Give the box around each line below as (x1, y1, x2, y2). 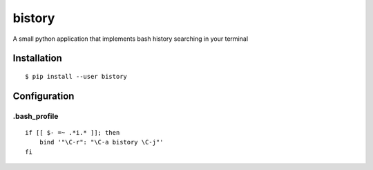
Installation (12, 53, 62, 64)
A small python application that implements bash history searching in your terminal (12, 35, 249, 43)
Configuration (12, 90, 75, 102)
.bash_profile (12, 111, 59, 121)
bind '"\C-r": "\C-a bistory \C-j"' (39, 138, 164, 147)
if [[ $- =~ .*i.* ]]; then (25, 129, 120, 136)
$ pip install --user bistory (25, 73, 128, 80)
